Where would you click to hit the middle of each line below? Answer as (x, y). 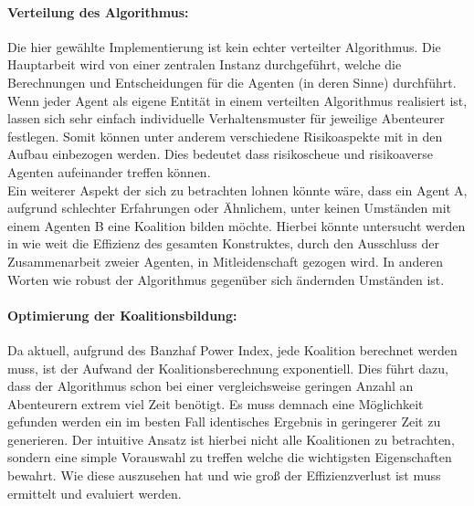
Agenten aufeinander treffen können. (109, 171)
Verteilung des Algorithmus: (98, 11)
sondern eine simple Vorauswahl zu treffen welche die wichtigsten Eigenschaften (230, 457)
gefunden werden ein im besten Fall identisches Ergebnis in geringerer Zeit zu (224, 422)
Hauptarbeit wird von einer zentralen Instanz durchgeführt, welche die (205, 64)
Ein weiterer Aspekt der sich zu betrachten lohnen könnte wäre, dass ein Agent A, (237, 190)
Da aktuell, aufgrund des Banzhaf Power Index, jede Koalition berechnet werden (232, 349)
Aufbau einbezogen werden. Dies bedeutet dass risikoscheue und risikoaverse (220, 154)
